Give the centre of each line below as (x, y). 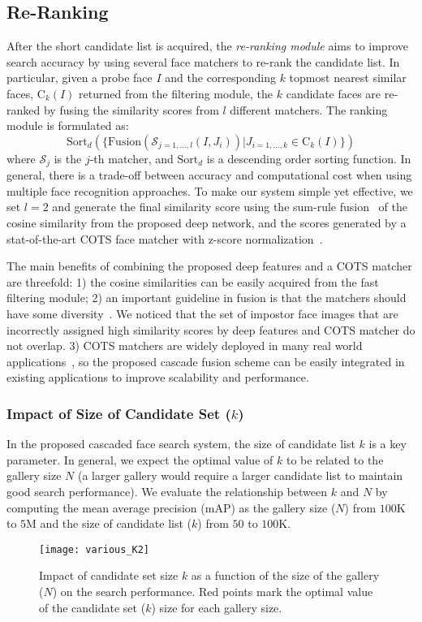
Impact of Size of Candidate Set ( (119, 413)
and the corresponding (220, 78)
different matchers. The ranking (309, 109)
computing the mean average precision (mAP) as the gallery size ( (171, 507)
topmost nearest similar (348, 78)
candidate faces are (334, 93)
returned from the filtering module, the (176, 93)
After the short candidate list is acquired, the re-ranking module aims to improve (207, 46)
